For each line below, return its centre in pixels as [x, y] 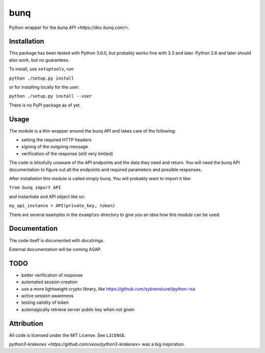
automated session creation [50, 282]
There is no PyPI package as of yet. [45, 105]
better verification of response [52, 275]
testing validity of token [45, 302]
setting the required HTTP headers [56, 140]
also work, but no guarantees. [39, 60]
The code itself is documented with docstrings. [57, 240]
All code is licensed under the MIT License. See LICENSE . [67, 335]
